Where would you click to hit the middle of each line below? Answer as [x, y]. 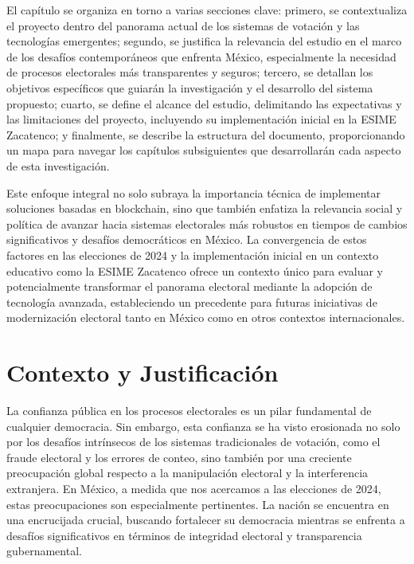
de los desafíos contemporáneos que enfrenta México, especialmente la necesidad [201, 56]
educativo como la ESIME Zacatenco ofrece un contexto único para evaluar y [195, 270]
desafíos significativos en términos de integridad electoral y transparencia [184, 535]
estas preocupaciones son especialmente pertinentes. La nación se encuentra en [198, 504]
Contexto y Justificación [143, 372]
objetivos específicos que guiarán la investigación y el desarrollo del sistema [190, 87]
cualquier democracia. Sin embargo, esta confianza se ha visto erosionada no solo [203, 426]
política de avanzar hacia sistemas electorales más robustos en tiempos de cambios [207, 223]
